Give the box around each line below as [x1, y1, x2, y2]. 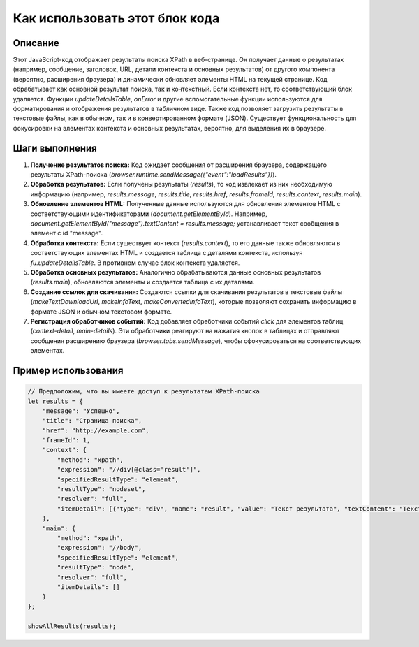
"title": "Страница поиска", [42, 416, 142, 425]
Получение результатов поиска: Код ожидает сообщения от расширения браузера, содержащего [30, 161, 328, 169]
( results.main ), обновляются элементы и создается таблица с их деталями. [30, 278, 255, 286]
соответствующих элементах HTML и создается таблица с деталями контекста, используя [30, 249, 303, 257]
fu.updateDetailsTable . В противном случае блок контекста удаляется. [30, 259, 240, 267]
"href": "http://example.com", [42, 426, 149, 435]
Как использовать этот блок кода [13, 10, 220, 26]
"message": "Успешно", [42, 407, 120, 415]
